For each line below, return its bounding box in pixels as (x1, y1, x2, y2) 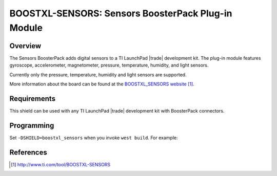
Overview (9, 41, 42, 50)
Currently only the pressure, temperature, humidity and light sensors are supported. (9, 72, 187, 78)
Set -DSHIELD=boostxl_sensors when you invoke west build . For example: (9, 135, 178, 141)
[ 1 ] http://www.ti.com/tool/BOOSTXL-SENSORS (11, 161, 111, 167)
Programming (9, 121, 54, 130)
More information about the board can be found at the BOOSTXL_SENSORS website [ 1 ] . (9, 81, 194, 87)
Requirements (9, 94, 56, 103)
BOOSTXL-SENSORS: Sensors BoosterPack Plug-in (9, 8, 232, 19)
